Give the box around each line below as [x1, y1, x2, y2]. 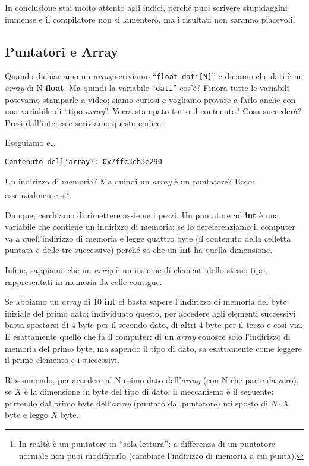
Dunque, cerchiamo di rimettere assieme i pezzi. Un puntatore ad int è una [5, 208, 279, 221]
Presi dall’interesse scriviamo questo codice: [5, 116, 163, 129]
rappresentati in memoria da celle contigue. [5, 275, 162, 287]
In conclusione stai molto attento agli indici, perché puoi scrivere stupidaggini [5, 1, 288, 13]
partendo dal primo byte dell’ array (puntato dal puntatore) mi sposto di [5, 396, 268, 409]
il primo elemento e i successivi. [5, 354, 120, 366]
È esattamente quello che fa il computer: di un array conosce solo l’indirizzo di [5, 330, 291, 342]
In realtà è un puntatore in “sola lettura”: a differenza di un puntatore [18, 437, 275, 450]
